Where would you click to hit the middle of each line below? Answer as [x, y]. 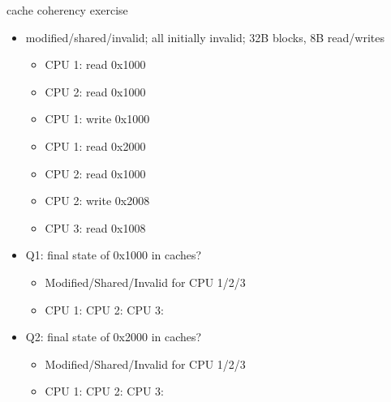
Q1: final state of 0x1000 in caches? [114, 255]
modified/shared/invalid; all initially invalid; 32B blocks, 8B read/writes [205, 37]
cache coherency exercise [67, 10]
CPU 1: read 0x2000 [95, 145]
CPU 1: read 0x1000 [95, 64]
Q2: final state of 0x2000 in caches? [114, 337]
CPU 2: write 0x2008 [97, 201]
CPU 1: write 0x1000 [97, 119]
